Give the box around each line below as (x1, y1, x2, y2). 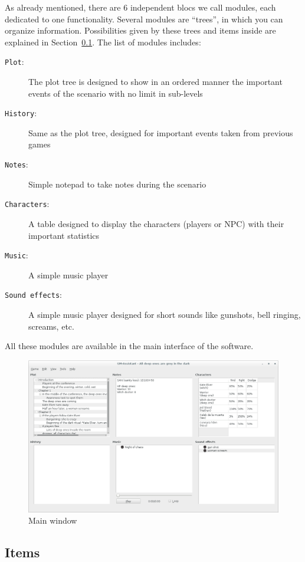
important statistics (28, 229, 100, 241)
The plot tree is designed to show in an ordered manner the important (28, 75, 283, 88)
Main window (28, 514, 77, 527)
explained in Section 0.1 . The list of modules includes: (5, 35, 201, 48)
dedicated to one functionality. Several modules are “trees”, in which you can (5, 12, 283, 25)
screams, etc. (28, 320, 74, 332)
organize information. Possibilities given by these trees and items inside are (5, 24, 276, 37)
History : (5, 107, 37, 119)
